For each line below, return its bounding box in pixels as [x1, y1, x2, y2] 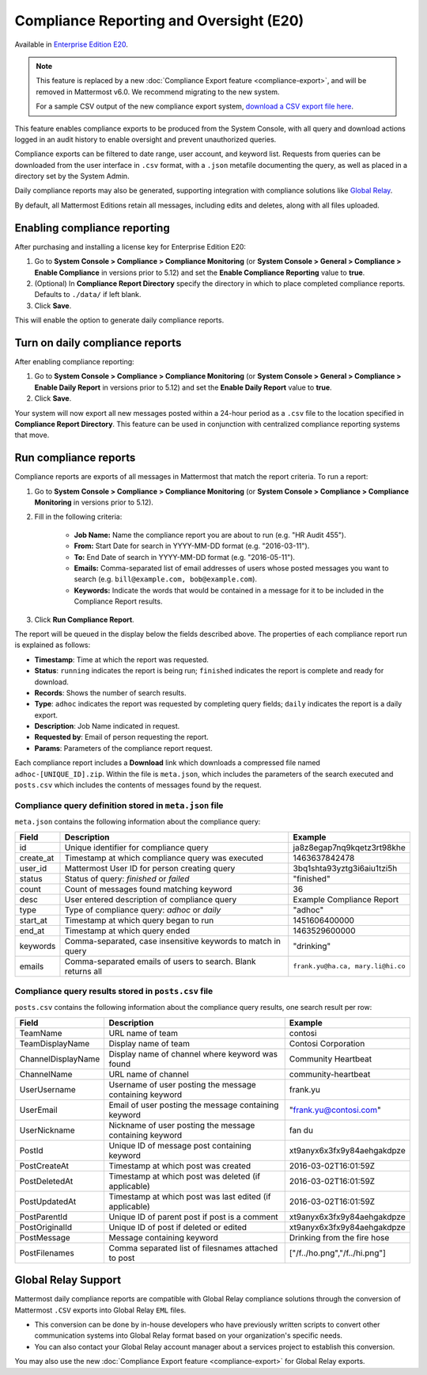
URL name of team [108, 1027, 178, 1038]
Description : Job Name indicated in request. [34, 722, 180, 731]
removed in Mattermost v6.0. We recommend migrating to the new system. [36, 87, 280, 97]
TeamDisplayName [19, 1038, 90, 1049]
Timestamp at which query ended [64, 925, 190, 936]
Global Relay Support [14, 1274, 122, 1287]
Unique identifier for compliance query [64, 842, 209, 853]
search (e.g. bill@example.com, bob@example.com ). [74, 574, 257, 584]
